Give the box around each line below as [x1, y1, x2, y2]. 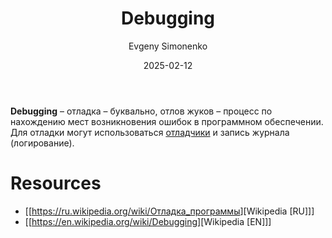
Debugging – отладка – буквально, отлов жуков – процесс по [10, 105, 273, 117]
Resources [10, 172, 102, 195]
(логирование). [10, 137, 75, 149]
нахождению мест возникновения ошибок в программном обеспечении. [10, 115, 324, 127]
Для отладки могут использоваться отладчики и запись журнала [10, 126, 290, 138]
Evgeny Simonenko [128, 40, 208, 52]
